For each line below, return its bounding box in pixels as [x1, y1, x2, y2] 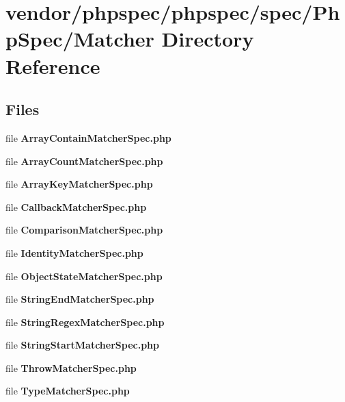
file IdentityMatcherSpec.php [5, 245, 143, 260]
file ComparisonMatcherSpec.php [5, 223, 163, 237]
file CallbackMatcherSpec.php [5, 199, 147, 214]
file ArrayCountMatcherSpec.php [5, 153, 163, 168]
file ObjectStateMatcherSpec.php [5, 268, 163, 283]
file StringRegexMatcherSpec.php [5, 314, 165, 329]
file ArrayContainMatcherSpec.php [5, 130, 171, 145]
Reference [5, 51, 100, 79]
